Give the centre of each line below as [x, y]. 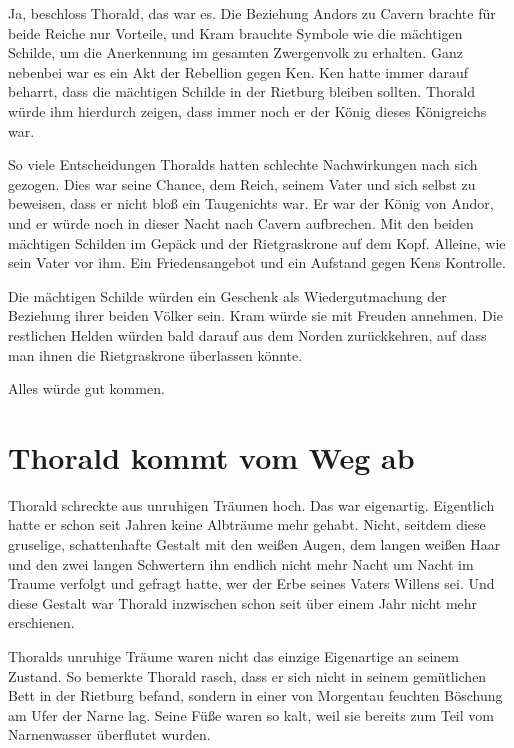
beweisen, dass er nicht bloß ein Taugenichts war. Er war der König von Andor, [251, 203]
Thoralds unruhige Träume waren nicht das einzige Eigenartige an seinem [233, 655]
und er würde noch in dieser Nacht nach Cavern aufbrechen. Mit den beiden [241, 222]
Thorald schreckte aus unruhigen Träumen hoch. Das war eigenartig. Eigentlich [251, 504]
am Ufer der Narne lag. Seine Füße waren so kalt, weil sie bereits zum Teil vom [251, 714]
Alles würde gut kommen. [86, 388]
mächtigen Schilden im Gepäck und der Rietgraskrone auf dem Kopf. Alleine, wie [257, 242]
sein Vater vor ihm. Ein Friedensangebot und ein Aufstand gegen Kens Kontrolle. [257, 262]
